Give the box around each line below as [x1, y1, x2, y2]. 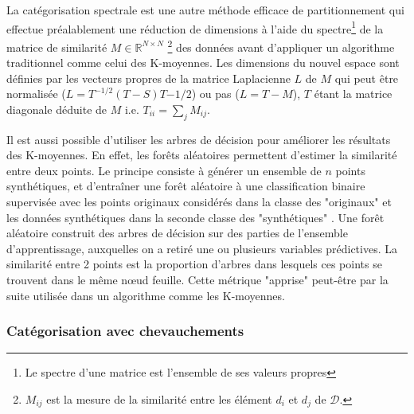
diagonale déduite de [6, 100, 107, 117]
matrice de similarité [6, 38, 107, 55]
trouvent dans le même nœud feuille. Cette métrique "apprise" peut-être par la [6, 271, 389, 288]
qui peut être [334, 69, 399, 86]
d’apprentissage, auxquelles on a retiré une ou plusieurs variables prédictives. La [6, 240, 397, 256]
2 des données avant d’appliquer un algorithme [167, 36, 395, 55]
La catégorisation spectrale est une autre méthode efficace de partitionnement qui [6, 2, 404, 18]
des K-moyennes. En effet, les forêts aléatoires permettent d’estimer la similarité [6, 146, 397, 163]
